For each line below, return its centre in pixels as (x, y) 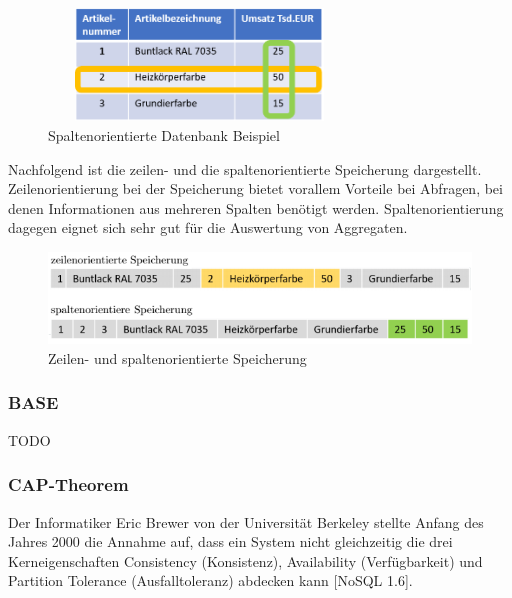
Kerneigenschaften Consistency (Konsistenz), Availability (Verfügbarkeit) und (245, 560)
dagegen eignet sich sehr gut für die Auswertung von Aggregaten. (208, 227)
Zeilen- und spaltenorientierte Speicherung (177, 357)
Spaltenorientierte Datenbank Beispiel (164, 134)
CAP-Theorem (68, 484)
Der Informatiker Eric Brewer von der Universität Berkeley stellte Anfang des (246, 521)
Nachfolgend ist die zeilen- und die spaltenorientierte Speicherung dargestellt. (245, 168)
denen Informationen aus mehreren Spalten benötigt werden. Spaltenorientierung (256, 207)
